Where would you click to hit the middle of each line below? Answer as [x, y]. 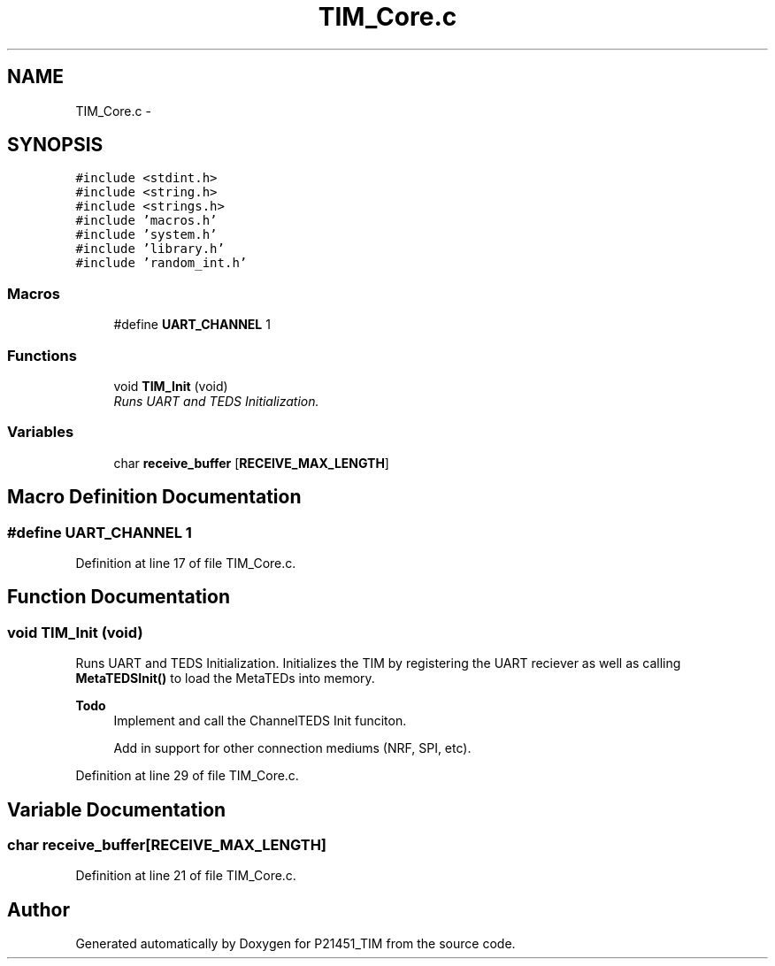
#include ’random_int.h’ [161, 263]
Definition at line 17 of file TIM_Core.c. [186, 563]
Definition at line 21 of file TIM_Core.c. [186, 876]
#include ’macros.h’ [146, 221]
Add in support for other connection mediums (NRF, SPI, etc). [292, 748]
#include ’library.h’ [150, 249]
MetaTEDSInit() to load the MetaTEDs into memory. [225, 678]
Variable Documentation [117, 809]
